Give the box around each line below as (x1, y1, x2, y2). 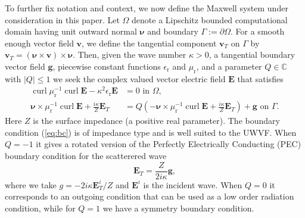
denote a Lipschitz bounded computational (132, 13, 288, 26)
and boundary (147, 25, 198, 38)
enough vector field (5, 36, 74, 49)
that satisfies (237, 72, 284, 85)
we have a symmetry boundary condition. (102, 201, 254, 214)
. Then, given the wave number (73, 48, 186, 61)
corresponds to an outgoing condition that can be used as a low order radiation (5, 190, 294, 203)
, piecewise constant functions (52, 60, 161, 72)
